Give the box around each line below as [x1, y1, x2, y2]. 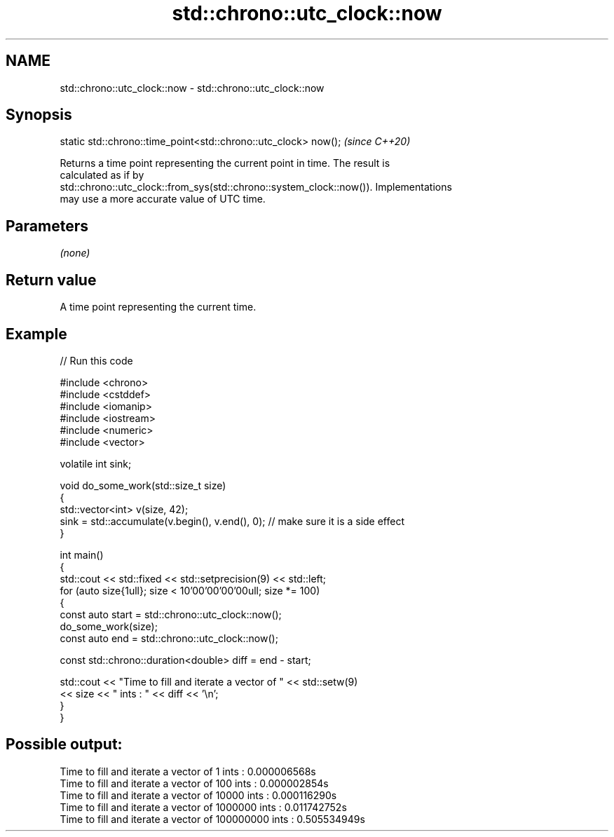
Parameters [6, 217, 88, 235]
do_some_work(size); [60, 620, 158, 632]
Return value [6, 271, 97, 289]
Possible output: [6, 735, 123, 754]
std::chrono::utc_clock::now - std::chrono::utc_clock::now [60, 81, 325, 94]
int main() [60, 548, 104, 561]
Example [6, 325, 67, 343]
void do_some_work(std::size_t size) [60, 479, 226, 491]
